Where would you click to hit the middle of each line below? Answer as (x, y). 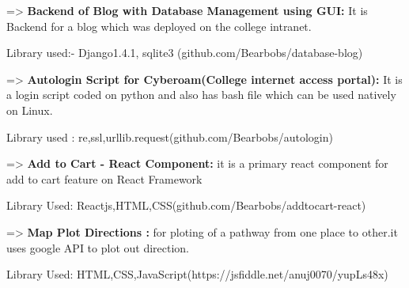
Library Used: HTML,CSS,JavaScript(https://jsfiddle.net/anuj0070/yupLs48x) (197, 274)
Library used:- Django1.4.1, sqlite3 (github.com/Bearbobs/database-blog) (185, 53)
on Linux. (30, 110)
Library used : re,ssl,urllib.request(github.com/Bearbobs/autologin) (170, 136)
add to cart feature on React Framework (104, 178)
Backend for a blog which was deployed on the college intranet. (159, 26)
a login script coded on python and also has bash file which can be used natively (201, 95)
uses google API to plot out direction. (98, 247)
